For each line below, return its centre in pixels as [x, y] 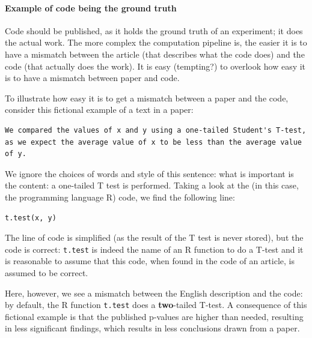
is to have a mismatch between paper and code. [92, 78]
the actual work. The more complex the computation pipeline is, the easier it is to [156, 42]
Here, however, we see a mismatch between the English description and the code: [154, 293]
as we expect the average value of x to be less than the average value [153, 142]
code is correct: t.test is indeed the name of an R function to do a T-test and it [154, 249]
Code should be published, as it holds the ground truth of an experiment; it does [154, 30]
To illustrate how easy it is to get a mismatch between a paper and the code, [147, 98]
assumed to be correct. [47, 272]
